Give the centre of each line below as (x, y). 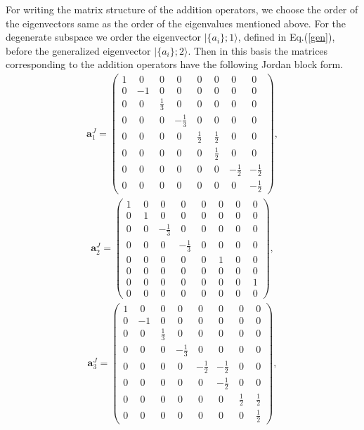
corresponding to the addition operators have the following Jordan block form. (175, 64)
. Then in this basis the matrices (258, 50)
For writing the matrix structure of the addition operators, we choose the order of (182, 9)
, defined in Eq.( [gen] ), (286, 37)
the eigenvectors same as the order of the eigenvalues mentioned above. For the (176, 23)
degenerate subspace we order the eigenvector (103, 37)
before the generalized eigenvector (78, 50)
